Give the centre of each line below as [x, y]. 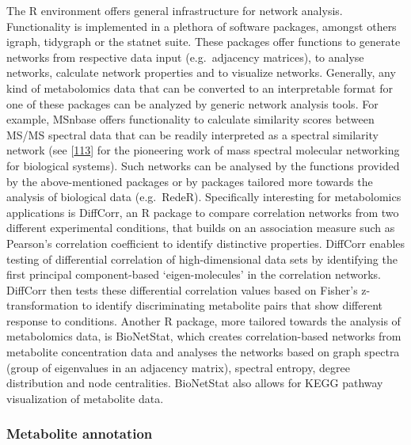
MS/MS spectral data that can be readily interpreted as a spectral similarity [192, 134]
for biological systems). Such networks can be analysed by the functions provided [203, 165]
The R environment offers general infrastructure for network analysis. [175, 10]
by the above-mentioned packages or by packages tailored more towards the [190, 181]
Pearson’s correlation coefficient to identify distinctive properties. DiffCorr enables [206, 243]
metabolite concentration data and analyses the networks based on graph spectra [203, 352]
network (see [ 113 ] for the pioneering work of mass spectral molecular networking [203, 150]
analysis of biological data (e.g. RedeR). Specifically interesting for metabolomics [204, 197]
